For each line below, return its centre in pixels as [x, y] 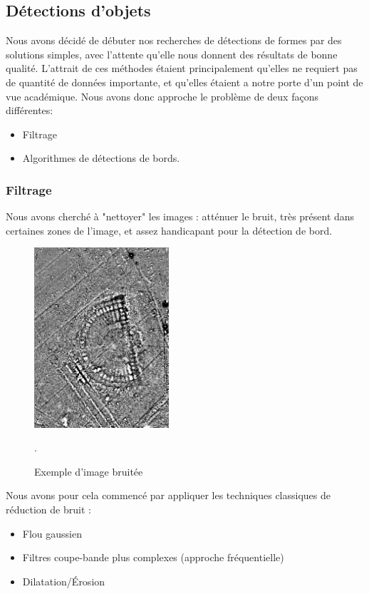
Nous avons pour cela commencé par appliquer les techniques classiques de [168, 495]
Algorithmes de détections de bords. [101, 158]
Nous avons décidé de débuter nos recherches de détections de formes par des [174, 40]
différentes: [30, 110]
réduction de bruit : [48, 509]
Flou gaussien [52, 533]
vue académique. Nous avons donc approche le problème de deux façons [162, 96]
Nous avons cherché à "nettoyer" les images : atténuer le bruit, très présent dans [180, 216]
